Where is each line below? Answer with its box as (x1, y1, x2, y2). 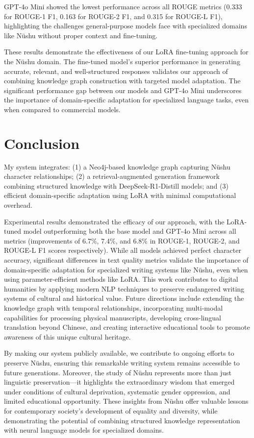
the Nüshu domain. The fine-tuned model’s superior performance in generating (4, 56, 240, 66)
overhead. (4, 200, 32, 210)
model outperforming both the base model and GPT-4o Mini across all (23, 226, 236, 236)
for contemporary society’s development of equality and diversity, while (4, 405, 218, 415)
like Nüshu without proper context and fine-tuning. (4, 30, 158, 40)
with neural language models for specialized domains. (4, 425, 164, 435)
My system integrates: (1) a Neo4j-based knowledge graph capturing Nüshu (4, 161, 230, 171)
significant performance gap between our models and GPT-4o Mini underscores (4, 85, 242, 95)
